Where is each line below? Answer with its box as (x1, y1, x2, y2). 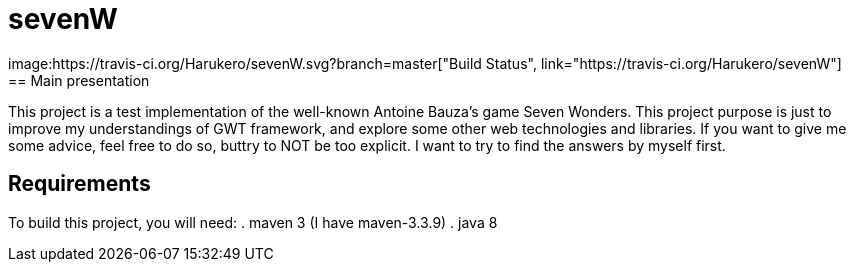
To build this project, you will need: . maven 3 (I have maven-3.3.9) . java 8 (8, 213, 498, 231)
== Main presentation (8, 71, 150, 89)
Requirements (8, 171, 151, 197)
